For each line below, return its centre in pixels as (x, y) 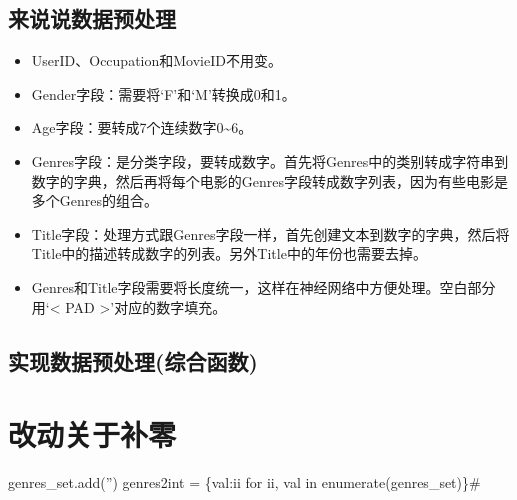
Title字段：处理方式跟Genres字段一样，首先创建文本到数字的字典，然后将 (270, 233)
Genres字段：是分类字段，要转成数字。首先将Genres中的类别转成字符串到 (270, 160)
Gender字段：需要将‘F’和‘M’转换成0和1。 (163, 93)
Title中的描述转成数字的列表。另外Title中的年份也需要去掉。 (229, 253)
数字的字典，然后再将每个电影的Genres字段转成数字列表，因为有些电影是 (270, 180)
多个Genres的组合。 (95, 200)
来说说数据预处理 (92, 18)
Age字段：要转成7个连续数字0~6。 (142, 127)
